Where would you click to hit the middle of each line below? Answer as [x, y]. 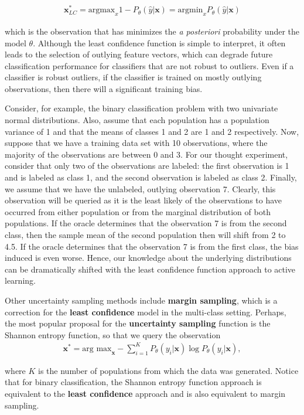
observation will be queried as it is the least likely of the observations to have [144, 200]
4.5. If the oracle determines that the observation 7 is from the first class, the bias [152, 246]
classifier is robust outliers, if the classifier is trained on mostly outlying [133, 77]
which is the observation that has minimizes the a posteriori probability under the [152, 31]
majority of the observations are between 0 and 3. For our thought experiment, [146, 154]
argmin [190, 10]
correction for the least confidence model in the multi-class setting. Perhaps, [146, 312]
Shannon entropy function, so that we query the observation [113, 334]
